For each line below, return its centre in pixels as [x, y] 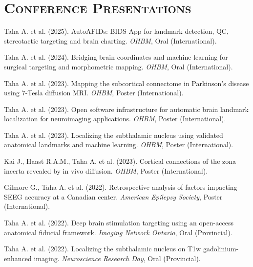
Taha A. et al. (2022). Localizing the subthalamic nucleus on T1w [103, 249]
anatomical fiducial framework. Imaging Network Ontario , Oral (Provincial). [118, 232]
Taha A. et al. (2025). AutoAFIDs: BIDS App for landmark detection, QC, [116, 31]
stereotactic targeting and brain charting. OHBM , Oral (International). [110, 40]
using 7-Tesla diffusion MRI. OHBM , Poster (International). [94, 93]
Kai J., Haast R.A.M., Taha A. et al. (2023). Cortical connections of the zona [120, 161]
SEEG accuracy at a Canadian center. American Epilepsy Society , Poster [113, 196]
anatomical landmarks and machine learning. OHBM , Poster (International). [119, 145]
